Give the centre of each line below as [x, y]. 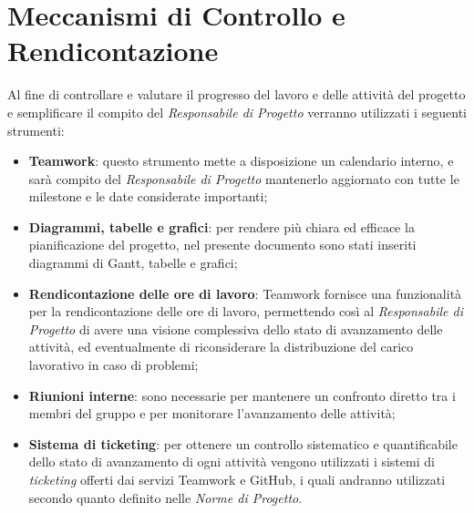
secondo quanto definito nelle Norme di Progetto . [165, 497]
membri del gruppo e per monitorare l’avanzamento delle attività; [212, 413]
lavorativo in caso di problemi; [113, 365]
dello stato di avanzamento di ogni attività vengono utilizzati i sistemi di [232, 462]
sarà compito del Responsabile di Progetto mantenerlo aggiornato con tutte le [244, 178]
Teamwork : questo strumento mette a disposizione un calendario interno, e [241, 161]
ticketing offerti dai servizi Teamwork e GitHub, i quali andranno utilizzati [237, 479]
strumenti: [36, 130]
